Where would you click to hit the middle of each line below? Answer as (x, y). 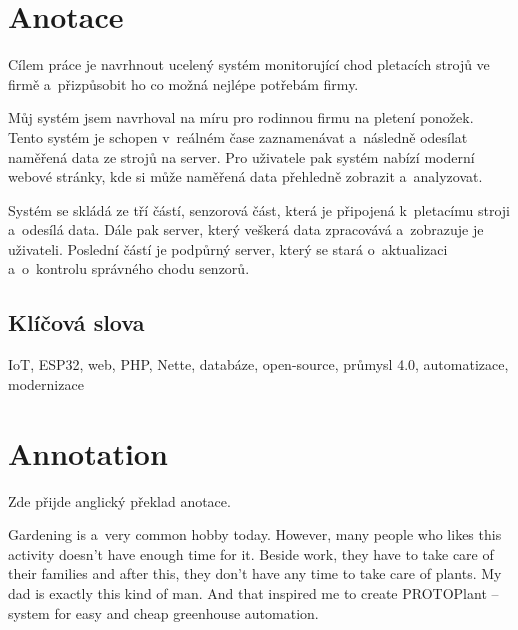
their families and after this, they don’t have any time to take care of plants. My (255, 573)
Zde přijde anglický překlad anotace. (119, 500)
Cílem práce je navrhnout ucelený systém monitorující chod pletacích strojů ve (249, 64)
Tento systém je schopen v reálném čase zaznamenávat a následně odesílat (238, 136)
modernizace (46, 383)
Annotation (88, 452)
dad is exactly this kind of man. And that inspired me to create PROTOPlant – (253, 592)
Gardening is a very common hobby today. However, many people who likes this (255, 534)
